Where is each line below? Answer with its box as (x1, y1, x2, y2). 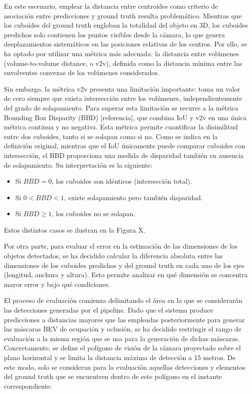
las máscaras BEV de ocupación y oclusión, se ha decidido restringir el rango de (4, 324, 241, 334)
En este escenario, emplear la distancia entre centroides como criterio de (4, 1, 218, 11)
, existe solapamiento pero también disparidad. (64, 192, 203, 202)
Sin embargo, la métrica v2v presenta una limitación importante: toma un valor (4, 83, 240, 94)
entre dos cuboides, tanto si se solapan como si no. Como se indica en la (4, 131, 218, 141)
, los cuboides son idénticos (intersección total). (51, 176, 192, 186)
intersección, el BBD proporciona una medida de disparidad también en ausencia (4, 150, 244, 160)
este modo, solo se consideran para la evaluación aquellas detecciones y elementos (4, 362, 245, 372)
